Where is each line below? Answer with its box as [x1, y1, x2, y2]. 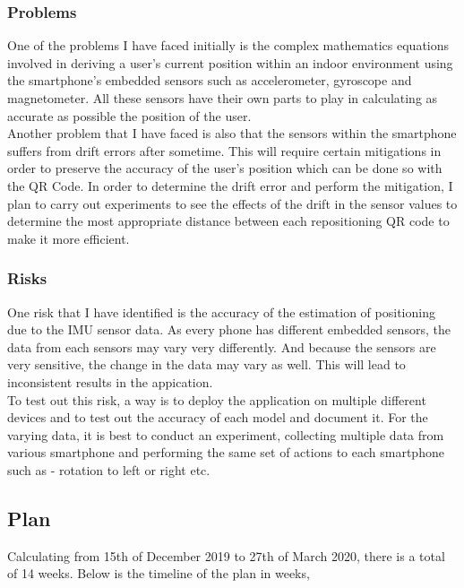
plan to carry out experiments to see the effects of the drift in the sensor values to [7, 194, 458, 212]
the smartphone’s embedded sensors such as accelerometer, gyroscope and [7, 71, 412, 90]
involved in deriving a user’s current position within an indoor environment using [7, 53, 453, 72]
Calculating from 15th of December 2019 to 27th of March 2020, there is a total [7, 546, 445, 565]
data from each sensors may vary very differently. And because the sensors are [7, 337, 436, 356]
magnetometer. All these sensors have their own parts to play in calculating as [7, 89, 438, 107]
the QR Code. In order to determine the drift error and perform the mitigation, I [7, 176, 453, 195]
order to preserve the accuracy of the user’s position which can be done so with [7, 159, 443, 177]
